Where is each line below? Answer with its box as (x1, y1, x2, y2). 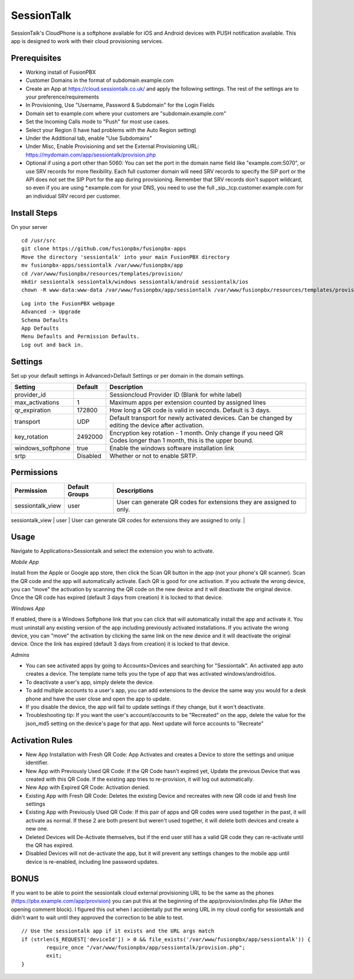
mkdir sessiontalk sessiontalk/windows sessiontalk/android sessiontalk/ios (21, 278, 249, 285)
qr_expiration (14, 406, 51, 414)
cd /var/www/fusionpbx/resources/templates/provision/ (21, 270, 183, 277)
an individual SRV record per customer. (25, 192, 121, 199)
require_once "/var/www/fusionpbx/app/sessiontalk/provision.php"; (46, 944, 245, 951)
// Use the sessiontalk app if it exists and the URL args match (21, 928, 215, 935)
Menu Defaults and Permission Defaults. (21, 333, 140, 340)
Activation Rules (11, 735, 73, 745)
